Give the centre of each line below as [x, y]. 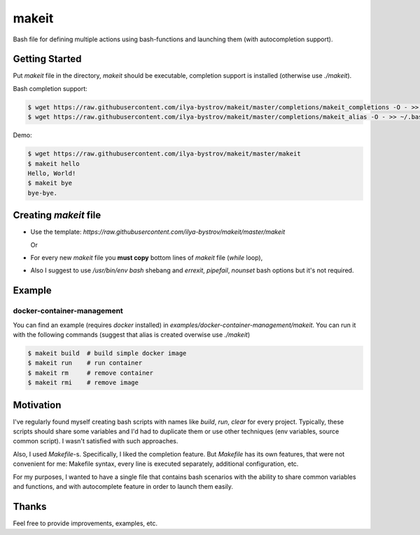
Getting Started [47, 59]
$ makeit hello [54, 164]
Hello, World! [52, 173]
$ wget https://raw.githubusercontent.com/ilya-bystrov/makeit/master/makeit [164, 154]
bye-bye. [43, 193]
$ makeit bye [50, 183]
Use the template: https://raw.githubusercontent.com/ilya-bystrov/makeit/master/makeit [158, 232]
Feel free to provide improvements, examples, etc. [85, 523]
